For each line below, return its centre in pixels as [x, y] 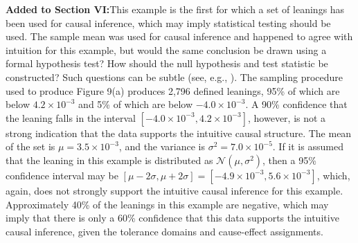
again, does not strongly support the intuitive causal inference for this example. [174, 190]
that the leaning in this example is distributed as [109, 160]
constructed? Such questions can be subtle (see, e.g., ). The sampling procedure [174, 76]
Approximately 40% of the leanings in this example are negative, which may [167, 204]
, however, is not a [287, 117]
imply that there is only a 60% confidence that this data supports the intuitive [172, 218]
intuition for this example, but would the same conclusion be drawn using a [166, 49]
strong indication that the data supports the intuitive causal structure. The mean [179, 133]
